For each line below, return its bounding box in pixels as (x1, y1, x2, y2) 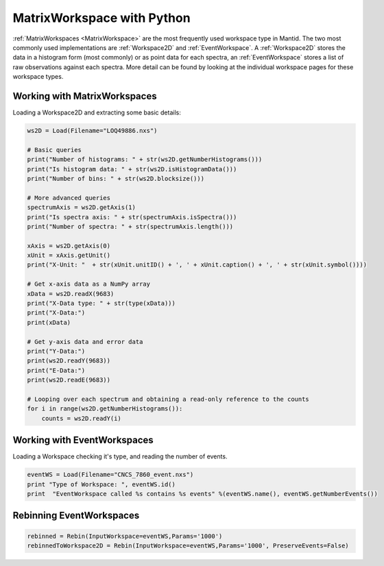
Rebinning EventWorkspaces (12, 510, 140, 521)
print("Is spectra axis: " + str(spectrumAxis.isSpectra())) (27, 213, 237, 221)
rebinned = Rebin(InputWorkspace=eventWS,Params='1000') (27, 532, 223, 540)
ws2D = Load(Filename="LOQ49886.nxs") (27, 127, 158, 134)
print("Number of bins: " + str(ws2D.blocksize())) (27, 175, 205, 182)
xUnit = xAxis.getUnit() (27, 251, 111, 260)
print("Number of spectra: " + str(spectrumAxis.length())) (27, 223, 234, 230)
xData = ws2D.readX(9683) (27, 290, 115, 297)
